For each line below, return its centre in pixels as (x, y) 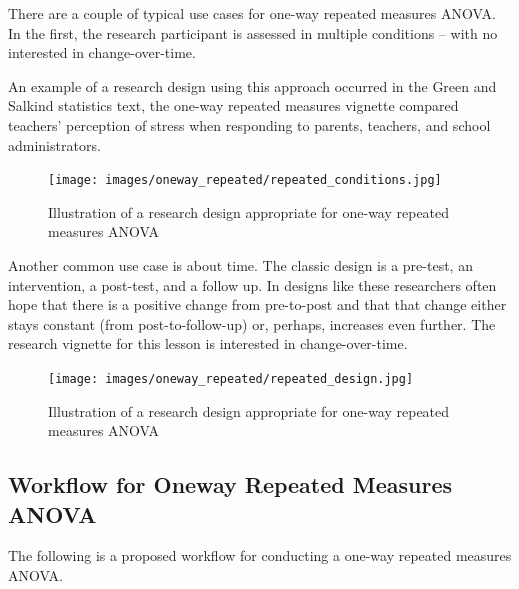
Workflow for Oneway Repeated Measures (230, 484)
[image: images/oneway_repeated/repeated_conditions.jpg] (245, 180)
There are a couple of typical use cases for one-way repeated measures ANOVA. (252, 13)
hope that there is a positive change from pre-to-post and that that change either (257, 304)
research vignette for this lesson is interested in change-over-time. (208, 343)
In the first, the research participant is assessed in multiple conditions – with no (253, 32)
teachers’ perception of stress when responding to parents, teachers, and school (249, 124)
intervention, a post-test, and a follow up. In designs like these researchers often (252, 284)
